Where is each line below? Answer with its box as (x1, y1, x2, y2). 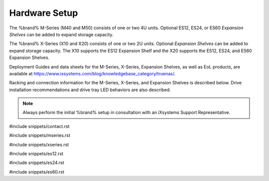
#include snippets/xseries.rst (9, 141, 69, 147)
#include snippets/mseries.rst (9, 132, 71, 138)
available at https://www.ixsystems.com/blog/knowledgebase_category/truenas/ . (9, 70, 176, 76)
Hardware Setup (9, 7, 78, 18)
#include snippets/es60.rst (9, 169, 65, 175)
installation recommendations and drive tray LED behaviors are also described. (9, 87, 171, 93)
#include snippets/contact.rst (9, 123, 70, 129)
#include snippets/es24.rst (9, 160, 64, 166)
